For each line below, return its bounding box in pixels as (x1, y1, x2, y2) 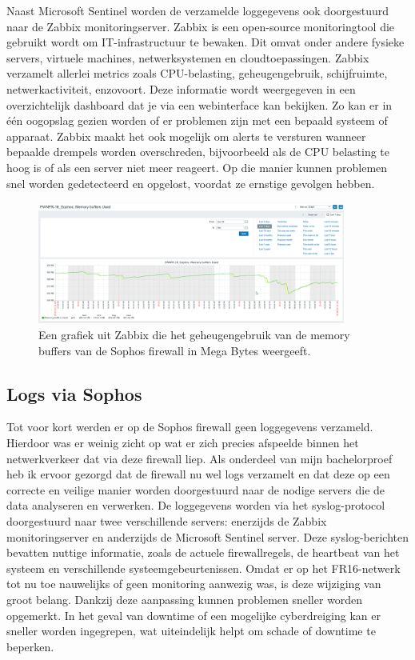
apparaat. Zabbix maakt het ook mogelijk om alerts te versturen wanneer (6, 127, 366, 144)
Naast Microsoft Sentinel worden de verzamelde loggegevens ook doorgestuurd (6, 2, 389, 18)
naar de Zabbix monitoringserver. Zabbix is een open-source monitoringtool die (6, 18, 395, 34)
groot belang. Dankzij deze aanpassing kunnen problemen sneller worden (6, 590, 363, 607)
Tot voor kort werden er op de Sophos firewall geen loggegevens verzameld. (6, 418, 373, 435)
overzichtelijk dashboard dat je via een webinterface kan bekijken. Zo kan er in (6, 96, 393, 113)
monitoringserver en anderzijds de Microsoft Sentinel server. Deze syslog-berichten (6, 528, 409, 545)
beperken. (6, 638, 54, 654)
